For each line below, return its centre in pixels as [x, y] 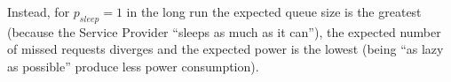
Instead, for [39, 11]
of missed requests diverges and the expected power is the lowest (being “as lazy [225, 49]
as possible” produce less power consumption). [133, 66]
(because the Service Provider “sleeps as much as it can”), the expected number [224, 31]
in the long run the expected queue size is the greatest [274, 11]
